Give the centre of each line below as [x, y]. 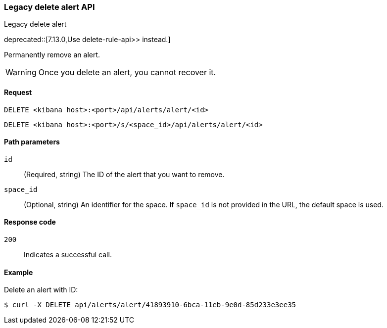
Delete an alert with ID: [41, 290]
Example [19, 272]
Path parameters [32, 142]
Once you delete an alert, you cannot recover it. [127, 72]
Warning [21, 72]
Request [18, 92]
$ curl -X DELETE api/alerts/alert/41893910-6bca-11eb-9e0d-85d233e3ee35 [150, 305]
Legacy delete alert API [49, 7]
